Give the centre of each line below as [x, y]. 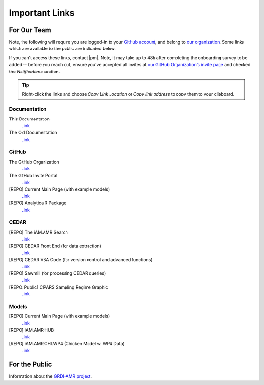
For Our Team [30, 30]
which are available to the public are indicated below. [62, 48]
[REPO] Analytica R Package [38, 203]
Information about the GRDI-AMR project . [51, 376]
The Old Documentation [33, 133]
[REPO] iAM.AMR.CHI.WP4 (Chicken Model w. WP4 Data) [67, 343]
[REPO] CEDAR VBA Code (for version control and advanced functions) [81, 260]
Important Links [42, 13]
